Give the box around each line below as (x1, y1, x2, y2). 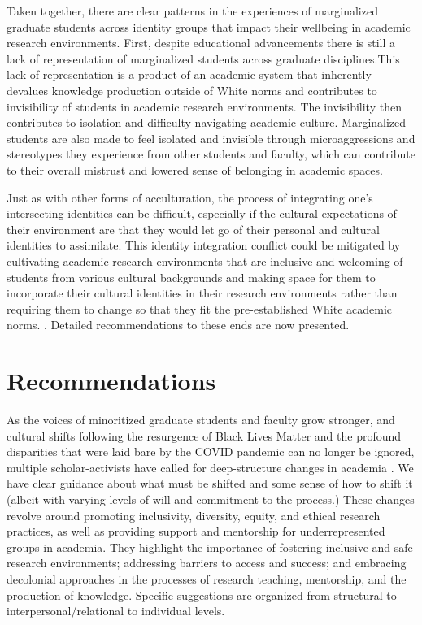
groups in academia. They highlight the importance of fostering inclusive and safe (7, 538, 413, 555)
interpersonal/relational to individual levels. (7, 602, 225, 619)
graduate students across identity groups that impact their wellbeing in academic (7, 18, 411, 35)
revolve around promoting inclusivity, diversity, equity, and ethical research (7, 506, 381, 523)
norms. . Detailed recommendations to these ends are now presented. (7, 316, 350, 333)
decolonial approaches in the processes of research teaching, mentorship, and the (7, 570, 407, 587)
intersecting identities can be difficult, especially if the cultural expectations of (7, 205, 397, 222)
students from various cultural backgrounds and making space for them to (7, 268, 376, 285)
